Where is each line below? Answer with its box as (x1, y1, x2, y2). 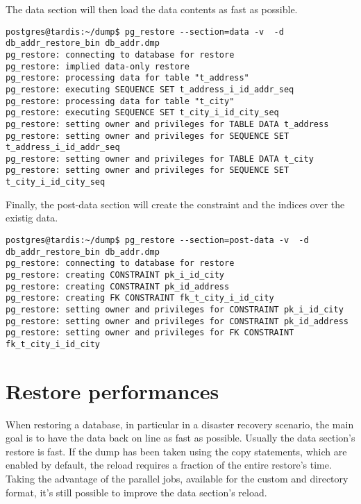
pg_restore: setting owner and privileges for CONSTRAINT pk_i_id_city (6, 304, 344, 314)
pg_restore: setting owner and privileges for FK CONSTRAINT (6, 328, 294, 338)
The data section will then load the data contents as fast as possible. (6, 2, 298, 16)
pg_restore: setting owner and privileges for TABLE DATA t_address (6, 119, 329, 129)
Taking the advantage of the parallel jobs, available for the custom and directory (6, 471, 349, 486)
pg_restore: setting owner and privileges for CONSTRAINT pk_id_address (6, 316, 349, 326)
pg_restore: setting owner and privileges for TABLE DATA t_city (6, 153, 314, 164)
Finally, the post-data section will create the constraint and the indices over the (6, 196, 345, 211)
